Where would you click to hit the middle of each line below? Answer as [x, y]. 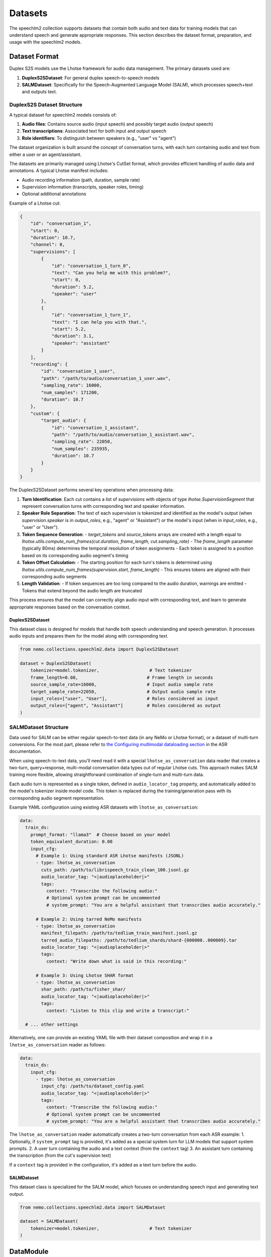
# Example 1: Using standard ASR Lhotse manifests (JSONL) [110, 856]
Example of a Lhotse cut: [35, 203]
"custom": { [45, 413]
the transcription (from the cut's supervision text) [60, 1155]
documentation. [26, 751]
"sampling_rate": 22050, [82, 442]
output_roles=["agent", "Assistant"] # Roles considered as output [126, 706]
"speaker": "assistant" [81, 343]
